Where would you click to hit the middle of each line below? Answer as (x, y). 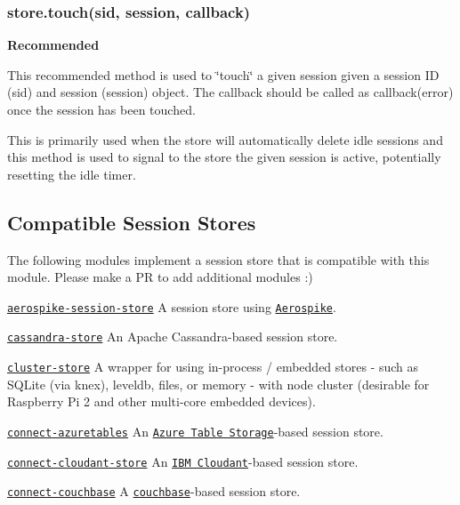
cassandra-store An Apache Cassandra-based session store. (173, 337)
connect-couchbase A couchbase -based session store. (154, 491)
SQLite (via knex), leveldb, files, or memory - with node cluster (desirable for (218, 384)
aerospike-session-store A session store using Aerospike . (172, 306)
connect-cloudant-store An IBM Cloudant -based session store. (183, 461)
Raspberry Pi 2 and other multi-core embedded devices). (161, 401)
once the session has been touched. (101, 109)
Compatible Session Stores (132, 222)
